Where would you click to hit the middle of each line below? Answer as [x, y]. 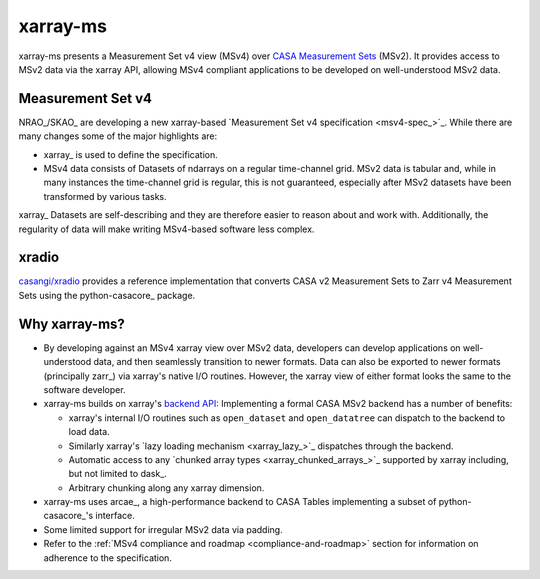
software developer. [84, 389]
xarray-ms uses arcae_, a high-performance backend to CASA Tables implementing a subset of [240, 502]
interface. [115, 516]
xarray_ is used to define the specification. [131, 154]
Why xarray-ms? [71, 323]
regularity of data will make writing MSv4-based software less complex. [166, 229]
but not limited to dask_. [117, 474]
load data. [89, 432]
